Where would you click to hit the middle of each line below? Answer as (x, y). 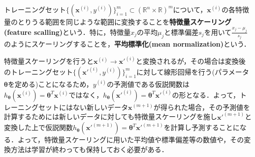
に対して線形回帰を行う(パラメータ (193, 71)
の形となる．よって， (206, 94)
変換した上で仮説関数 (38, 127)
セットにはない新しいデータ (83, 107)
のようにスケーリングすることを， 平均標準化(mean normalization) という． (127, 44)
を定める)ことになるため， (50, 84)
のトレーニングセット (38, 71)
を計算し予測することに (202, 127)
